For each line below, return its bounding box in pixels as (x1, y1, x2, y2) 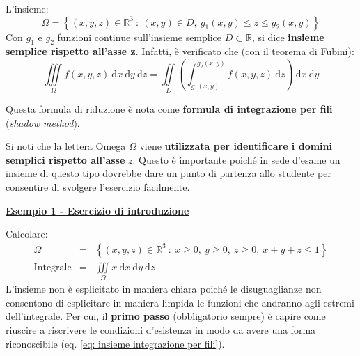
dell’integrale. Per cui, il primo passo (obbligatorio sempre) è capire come (6, 309, 326, 323)
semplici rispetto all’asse (6, 152, 125, 167)
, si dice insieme (251, 29, 324, 44)
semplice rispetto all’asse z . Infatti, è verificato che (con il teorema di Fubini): (6, 44, 354, 59)
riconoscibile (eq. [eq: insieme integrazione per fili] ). (6, 336, 225, 350)
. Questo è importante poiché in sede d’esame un (132, 152, 341, 167)
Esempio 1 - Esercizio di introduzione (6, 203, 189, 217)
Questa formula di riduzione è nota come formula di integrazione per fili (6, 102, 333, 116)
